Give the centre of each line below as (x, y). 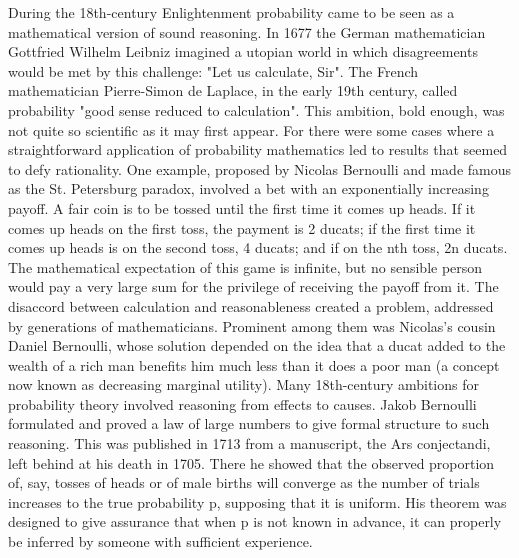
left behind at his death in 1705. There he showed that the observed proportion (251, 462)
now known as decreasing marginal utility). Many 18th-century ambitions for (243, 384)
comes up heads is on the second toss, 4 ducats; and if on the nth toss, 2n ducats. (258, 247)
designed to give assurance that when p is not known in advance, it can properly (255, 521)
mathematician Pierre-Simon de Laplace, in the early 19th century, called (233, 90)
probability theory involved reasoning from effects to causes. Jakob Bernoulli (242, 403)
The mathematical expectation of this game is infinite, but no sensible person (245, 266)
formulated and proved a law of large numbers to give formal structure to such (249, 423)
